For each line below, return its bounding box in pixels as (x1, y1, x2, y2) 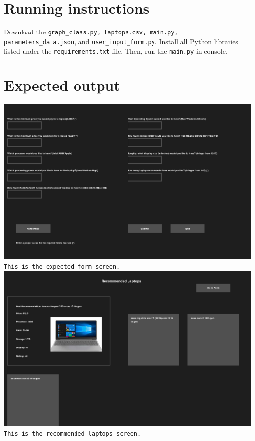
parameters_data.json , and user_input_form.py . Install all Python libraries (4, 36, 238, 46)
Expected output (4, 75, 120, 95)
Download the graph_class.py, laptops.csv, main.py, (4, 27, 178, 37)
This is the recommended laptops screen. (4, 430, 141, 438)
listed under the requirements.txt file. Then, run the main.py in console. (4, 46, 228, 56)
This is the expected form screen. (4, 263, 120, 270)
